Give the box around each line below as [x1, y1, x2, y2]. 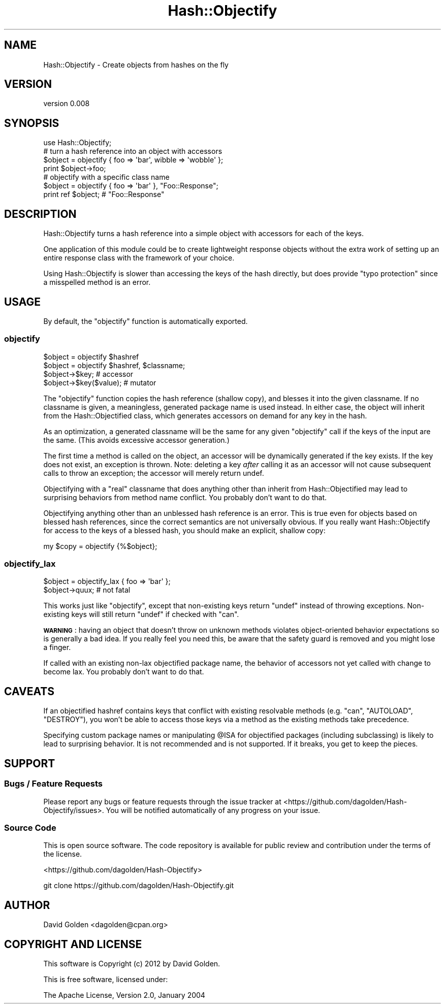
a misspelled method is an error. [43, 278, 151, 287]
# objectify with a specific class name [43, 173, 170, 182]
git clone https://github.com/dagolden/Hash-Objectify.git [43, 881, 234, 890]
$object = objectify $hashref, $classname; [43, 361, 185, 370]
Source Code [4, 822, 56, 833]
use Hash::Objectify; [43, 138, 112, 147]
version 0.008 [43, 99, 90, 108]
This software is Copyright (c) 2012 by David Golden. [43, 959, 220, 968]
